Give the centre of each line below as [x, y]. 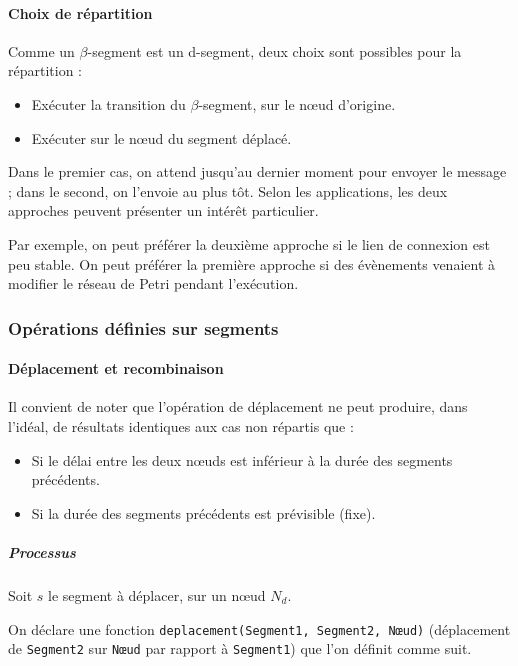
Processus [42, 551]
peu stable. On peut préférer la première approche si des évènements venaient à [252, 263]
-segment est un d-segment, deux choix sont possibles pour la [274, 50]
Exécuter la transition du [108, 103]
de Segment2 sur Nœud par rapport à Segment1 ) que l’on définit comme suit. [240, 648]
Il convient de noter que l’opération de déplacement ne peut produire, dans [238, 406]
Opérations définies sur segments [143, 327]
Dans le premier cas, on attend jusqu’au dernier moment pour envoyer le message [257, 171]
